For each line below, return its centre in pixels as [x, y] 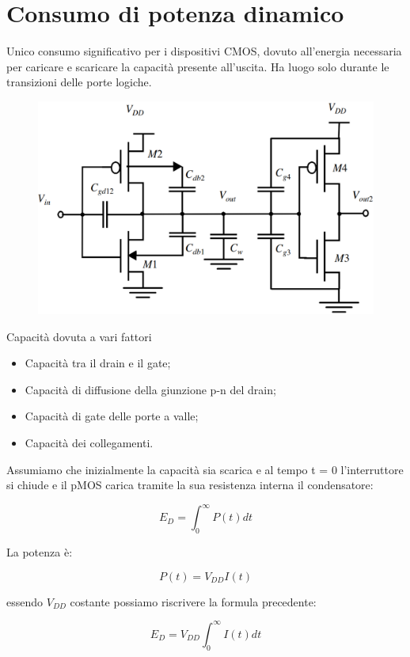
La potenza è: [40, 552]
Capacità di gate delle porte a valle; [112, 416]
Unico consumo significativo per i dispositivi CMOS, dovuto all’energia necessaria [204, 51]
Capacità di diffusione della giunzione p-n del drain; [150, 389]
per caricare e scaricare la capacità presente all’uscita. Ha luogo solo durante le [198, 66]
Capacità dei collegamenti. [89, 443]
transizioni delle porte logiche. [79, 82]
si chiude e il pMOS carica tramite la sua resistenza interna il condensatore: [190, 485]
